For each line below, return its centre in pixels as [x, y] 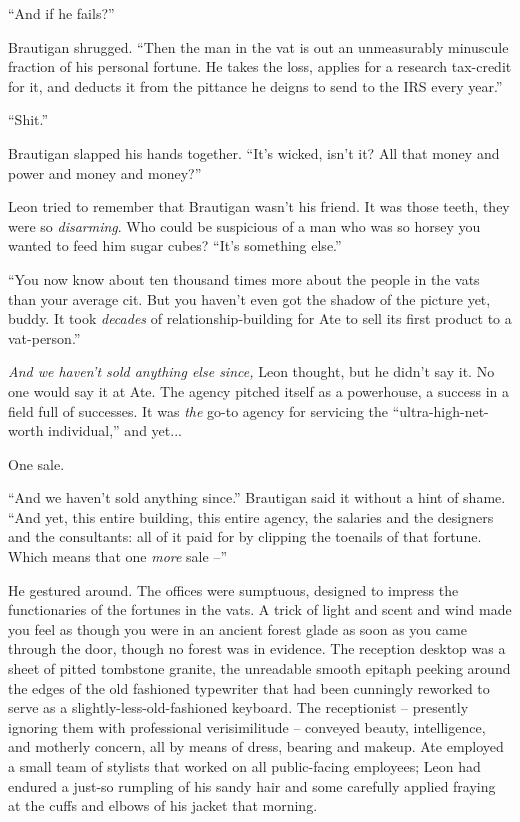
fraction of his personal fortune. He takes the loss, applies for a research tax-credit [260, 66]
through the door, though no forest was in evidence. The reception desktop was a [257, 648]
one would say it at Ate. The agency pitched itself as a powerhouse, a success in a [258, 390]
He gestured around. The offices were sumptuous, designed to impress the [233, 589]
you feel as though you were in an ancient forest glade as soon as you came [237, 628]
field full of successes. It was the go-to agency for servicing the [198, 410]
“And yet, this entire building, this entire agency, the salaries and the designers [251, 516]
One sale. [36, 463]
